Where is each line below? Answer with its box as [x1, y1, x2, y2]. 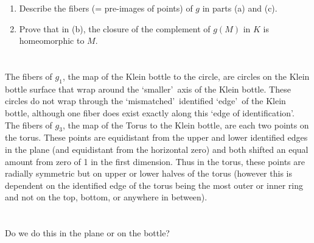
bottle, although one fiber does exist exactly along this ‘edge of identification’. [5, 106, 295, 119]
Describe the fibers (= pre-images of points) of [19, 2, 193, 14]
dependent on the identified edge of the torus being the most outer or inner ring [5, 178, 303, 191]
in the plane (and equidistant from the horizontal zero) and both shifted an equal [5, 143, 309, 155]
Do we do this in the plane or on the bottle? [5, 227, 170, 239]
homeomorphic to [19, 34, 85, 47]
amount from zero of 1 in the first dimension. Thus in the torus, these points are [5, 155, 305, 167]
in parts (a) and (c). [202, 2, 277, 14]
